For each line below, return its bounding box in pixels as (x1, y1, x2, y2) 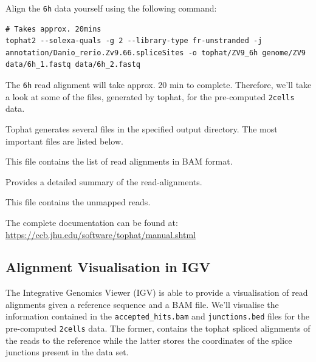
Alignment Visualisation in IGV (5, 258, 210, 276)
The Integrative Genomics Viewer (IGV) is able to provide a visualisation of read (5, 286, 308, 299)
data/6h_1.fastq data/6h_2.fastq (5, 60, 140, 69)
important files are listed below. (5, 134, 123, 147)
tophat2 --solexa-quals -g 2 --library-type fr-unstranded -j (5, 36, 263, 46)
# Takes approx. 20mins (5, 24, 101, 33)
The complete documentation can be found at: (5, 216, 178, 228)
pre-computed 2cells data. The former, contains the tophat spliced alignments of (5, 322, 311, 335)
